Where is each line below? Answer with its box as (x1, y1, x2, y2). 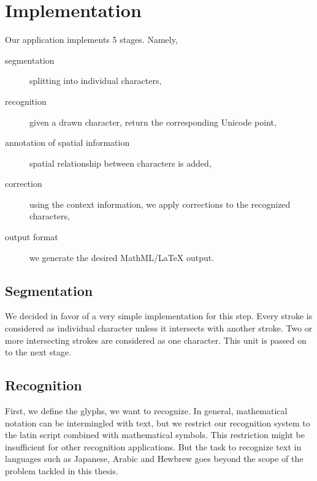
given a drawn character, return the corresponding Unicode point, (29, 115, 277, 128)
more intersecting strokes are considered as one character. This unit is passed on (5, 333, 307, 346)
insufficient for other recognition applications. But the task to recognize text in (5, 440, 302, 453)
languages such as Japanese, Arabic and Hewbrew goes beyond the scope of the (5, 452, 304, 465)
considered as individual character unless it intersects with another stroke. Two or (5, 322, 313, 335)
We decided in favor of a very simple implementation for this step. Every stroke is (5, 309, 313, 322)
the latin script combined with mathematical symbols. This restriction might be (5, 428, 305, 441)
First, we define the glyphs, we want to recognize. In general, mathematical (5, 404, 288, 417)
